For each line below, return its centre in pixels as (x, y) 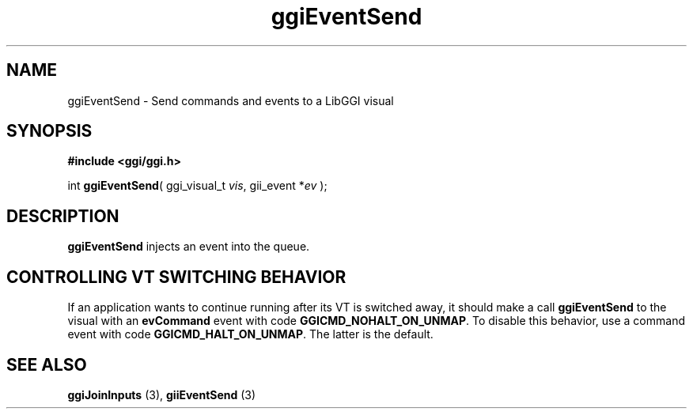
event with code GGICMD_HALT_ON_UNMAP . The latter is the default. (250, 334)
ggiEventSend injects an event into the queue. (189, 247)
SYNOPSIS (49, 131)
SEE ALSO (47, 364)
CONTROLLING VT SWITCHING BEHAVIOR (176, 277)
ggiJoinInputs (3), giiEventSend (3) (162, 394)
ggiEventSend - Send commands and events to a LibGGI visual (231, 100)
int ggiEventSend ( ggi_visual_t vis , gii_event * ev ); (197, 186)
